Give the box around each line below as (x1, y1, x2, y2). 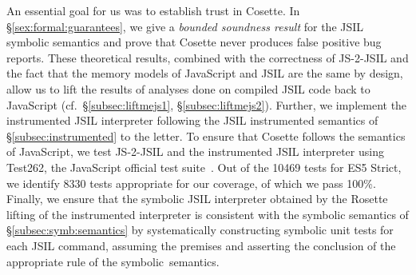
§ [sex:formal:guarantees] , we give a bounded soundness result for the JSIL (6, 18, 364, 34)
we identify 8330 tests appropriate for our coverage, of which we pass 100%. (6, 174, 376, 191)
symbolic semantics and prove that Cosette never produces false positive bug (6, 34, 382, 50)
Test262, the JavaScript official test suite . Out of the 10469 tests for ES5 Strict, (6, 158, 402, 175)
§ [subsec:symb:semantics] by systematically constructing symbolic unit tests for (6, 221, 394, 238)
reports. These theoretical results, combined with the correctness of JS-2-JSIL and (6, 49, 409, 66)
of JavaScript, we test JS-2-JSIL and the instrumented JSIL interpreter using (6, 143, 384, 160)
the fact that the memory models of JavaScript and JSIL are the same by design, (6, 65, 403, 82)
